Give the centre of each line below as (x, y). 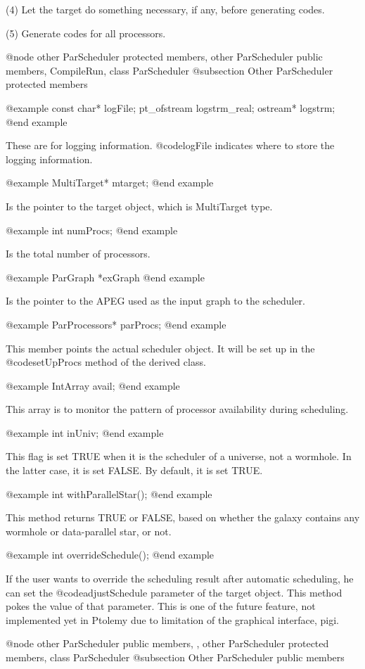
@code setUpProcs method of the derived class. (106, 362)
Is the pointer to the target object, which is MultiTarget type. (139, 206)
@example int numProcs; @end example (92, 230)
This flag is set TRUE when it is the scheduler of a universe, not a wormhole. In (179, 456)
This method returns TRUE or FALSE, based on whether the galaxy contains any (183, 517)
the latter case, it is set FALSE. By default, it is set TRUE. (134, 470)
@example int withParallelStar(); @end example (109, 493)
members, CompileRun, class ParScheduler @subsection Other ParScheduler (169, 70)
